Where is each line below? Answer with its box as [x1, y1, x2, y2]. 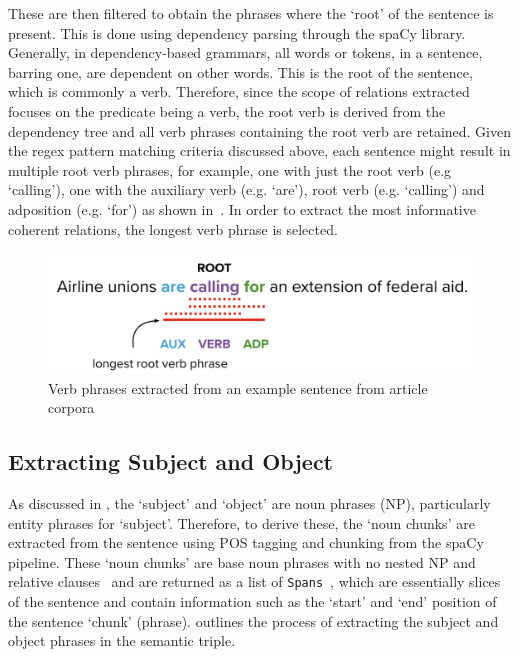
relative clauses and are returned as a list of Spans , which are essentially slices [8, 571, 501, 592]
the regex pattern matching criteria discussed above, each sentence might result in [8, 140, 511, 161]
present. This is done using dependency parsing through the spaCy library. [8, 22, 466, 43]
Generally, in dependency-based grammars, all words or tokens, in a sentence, [8, 42, 483, 63]
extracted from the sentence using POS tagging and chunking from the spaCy [8, 532, 484, 553]
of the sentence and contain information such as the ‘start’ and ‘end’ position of [8, 591, 497, 612]
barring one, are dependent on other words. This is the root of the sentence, [8, 61, 473, 82]
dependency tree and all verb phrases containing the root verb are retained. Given [8, 120, 511, 141]
